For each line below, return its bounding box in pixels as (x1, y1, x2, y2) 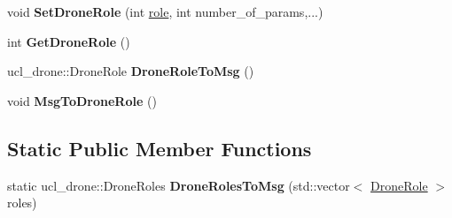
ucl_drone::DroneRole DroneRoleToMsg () (7, 62, 254, 80)
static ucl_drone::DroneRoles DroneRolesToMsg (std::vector (7, 176, 350, 194)
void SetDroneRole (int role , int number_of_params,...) (7, 3, 323, 20)
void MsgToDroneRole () (7, 91, 157, 109)
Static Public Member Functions (7, 134, 312, 162)
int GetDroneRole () (7, 32, 130, 50)
